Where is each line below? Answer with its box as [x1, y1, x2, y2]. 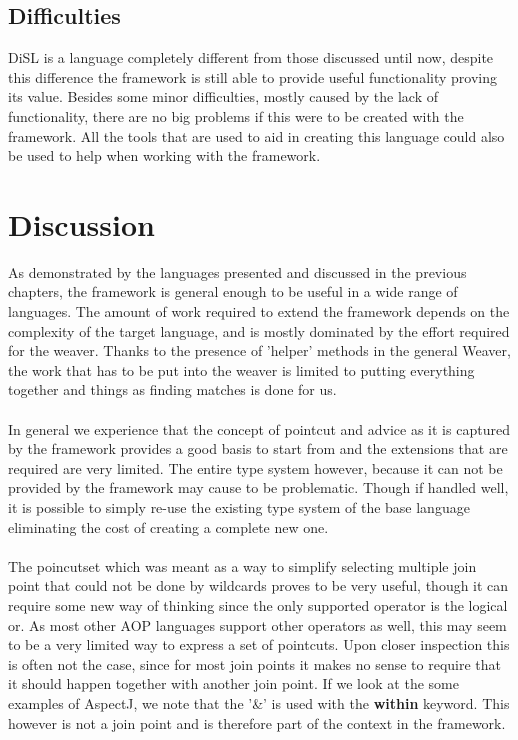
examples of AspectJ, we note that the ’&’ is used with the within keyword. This [8, 692, 510, 713]
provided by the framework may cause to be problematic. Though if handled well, [8, 477, 509, 498]
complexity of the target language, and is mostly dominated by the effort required [8, 320, 510, 341]
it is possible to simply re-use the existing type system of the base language [8, 497, 470, 518]
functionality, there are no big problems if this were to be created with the [8, 105, 464, 126]
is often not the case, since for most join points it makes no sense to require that [8, 653, 502, 674]
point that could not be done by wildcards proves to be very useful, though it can [8, 575, 509, 596]
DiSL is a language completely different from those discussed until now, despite [8, 47, 494, 68]
